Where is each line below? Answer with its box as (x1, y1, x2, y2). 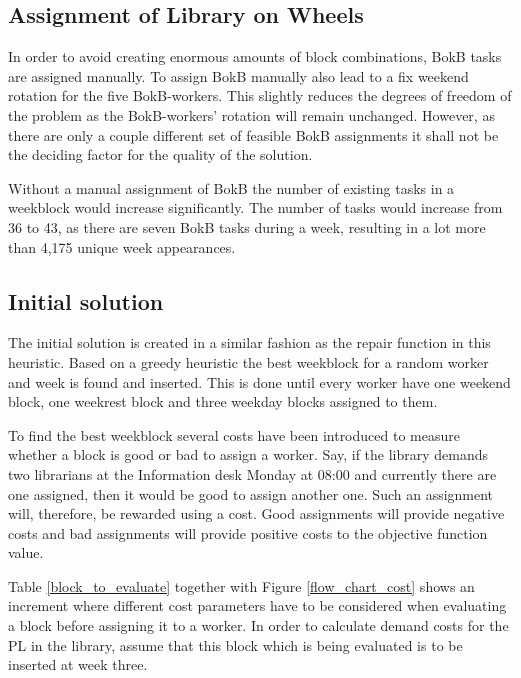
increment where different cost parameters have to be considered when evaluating (8, 595, 507, 616)
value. (8, 542, 44, 563)
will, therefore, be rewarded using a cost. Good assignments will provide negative (8, 503, 505, 524)
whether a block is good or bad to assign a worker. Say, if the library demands (8, 444, 489, 465)
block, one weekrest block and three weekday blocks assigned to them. (8, 391, 438, 412)
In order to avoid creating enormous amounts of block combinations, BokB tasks (8, 46, 502, 67)
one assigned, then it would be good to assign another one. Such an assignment (8, 483, 494, 504)
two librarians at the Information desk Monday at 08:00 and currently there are (8, 463, 497, 484)
